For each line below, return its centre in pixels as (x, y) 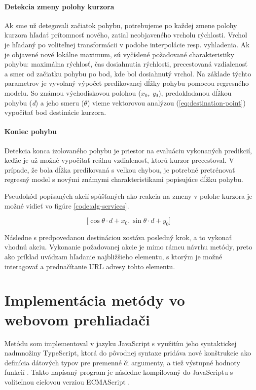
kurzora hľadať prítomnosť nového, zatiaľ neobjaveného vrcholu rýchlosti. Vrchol (126, 35)
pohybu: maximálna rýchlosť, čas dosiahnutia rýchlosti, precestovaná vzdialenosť (126, 64)
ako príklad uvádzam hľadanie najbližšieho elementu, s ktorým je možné (113, 257)
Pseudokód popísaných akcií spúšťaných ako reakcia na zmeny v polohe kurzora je (128, 195)
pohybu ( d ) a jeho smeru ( (44, 102)
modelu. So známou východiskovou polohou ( (73, 92)
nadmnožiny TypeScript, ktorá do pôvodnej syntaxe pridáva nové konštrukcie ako (128, 353)
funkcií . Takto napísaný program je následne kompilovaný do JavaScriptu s (119, 372)
